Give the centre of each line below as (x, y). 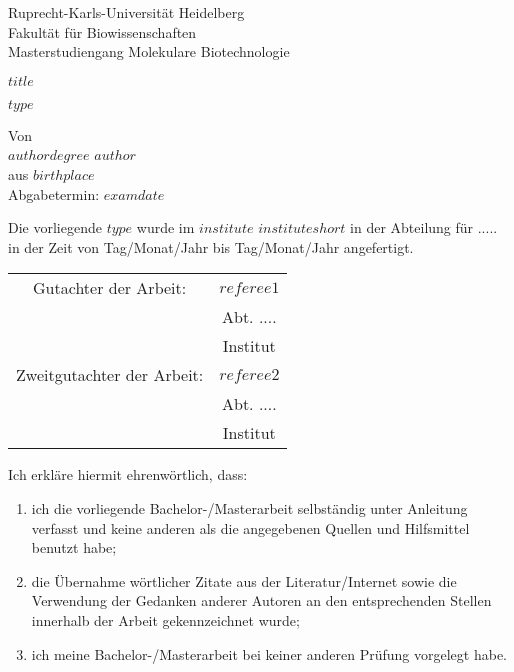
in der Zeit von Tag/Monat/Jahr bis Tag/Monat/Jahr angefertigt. (211, 246)
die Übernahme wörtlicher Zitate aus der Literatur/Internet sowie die (244, 580)
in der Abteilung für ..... (424, 227)
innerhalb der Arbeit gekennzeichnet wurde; (165, 619)
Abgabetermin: (54, 193)
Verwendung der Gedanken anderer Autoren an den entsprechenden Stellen (261, 600)
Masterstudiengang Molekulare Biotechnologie (149, 51)
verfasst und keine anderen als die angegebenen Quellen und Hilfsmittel (250, 527)
